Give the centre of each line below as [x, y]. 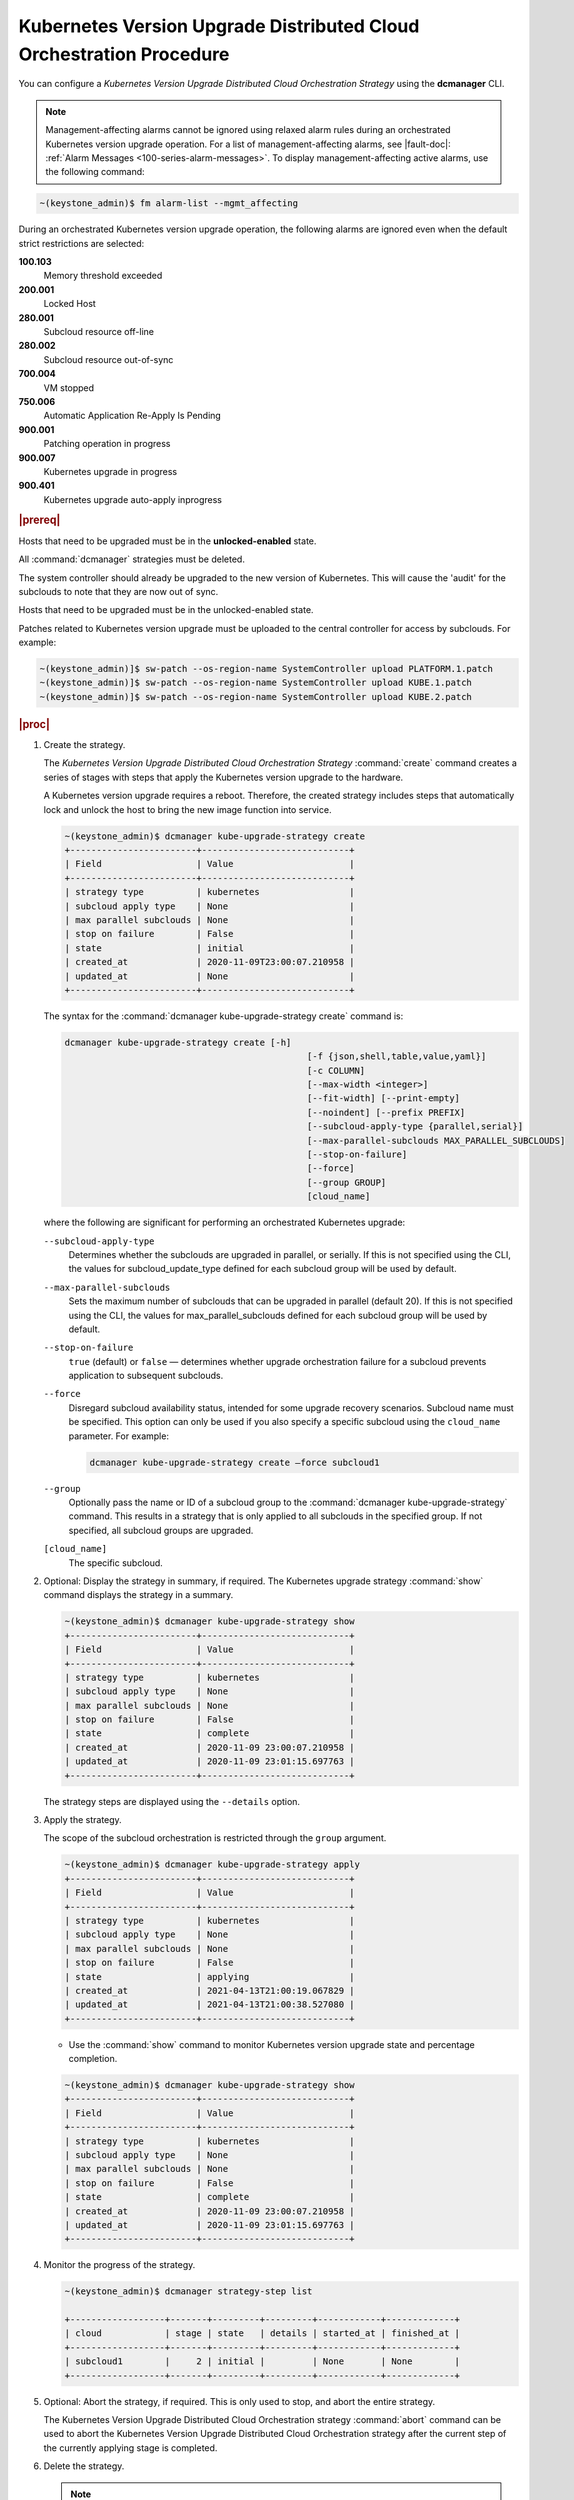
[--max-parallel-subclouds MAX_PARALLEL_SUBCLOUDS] [436, 1140]
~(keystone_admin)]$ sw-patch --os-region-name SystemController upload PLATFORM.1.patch [266, 669]
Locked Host [70, 304]
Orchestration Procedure [124, 54]
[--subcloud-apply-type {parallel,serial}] [415, 1126]
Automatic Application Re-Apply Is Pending [132, 416]
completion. [93, 2059]
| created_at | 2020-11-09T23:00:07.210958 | [209, 962]
